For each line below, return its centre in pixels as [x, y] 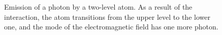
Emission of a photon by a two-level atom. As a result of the [98, 7]
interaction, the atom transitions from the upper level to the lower [107, 16]
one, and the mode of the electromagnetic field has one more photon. [111, 27]
